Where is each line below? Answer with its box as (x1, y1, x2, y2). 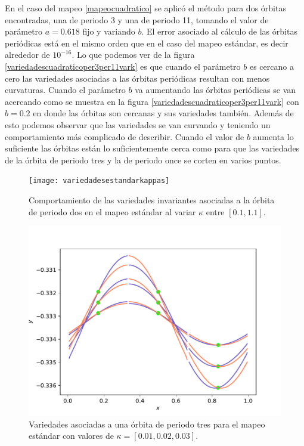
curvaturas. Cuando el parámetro (5, 83, 126, 96)
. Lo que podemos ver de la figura (72, 48, 195, 61)
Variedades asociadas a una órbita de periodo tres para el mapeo (29, 417, 265, 430)
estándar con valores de (29, 429, 114, 442)
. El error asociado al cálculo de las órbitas (141, 25, 297, 38)
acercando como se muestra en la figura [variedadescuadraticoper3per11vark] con (5, 95, 299, 107)
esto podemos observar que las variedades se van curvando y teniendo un (5, 118, 271, 131)
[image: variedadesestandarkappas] (29, 176, 170, 185)
